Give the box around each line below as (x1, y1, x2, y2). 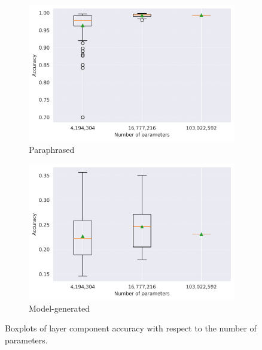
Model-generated (29, 301, 90, 314)
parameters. (5, 333, 48, 346)
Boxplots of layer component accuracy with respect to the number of (5, 322, 257, 334)
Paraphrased (29, 143, 75, 155)
